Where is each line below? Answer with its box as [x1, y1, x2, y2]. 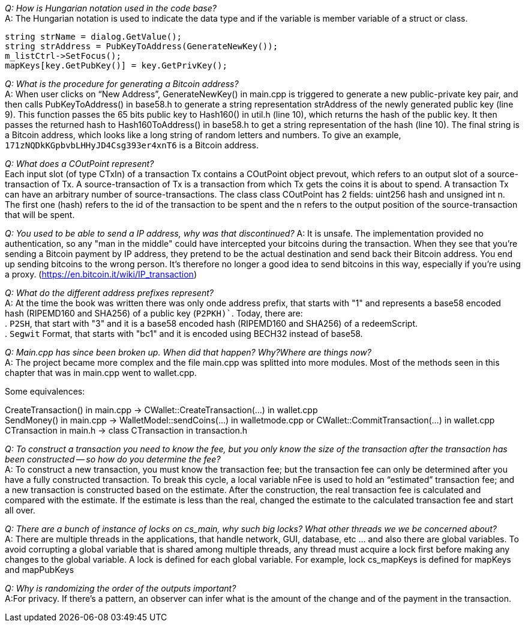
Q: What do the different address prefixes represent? [5, 288, 214, 298]
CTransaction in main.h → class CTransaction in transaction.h [5, 425, 248, 435]
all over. [5, 505, 35, 515]
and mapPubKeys [5, 565, 74, 575]
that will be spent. [5, 210, 75, 220]
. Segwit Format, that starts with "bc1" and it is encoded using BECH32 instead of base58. [5, 329, 363, 339]
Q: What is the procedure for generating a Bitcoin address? [5, 79, 239, 89]
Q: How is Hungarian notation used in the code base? [5, 3, 217, 13]
